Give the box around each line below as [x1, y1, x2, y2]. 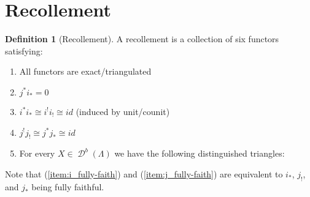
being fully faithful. [31, 180, 104, 193]
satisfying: [5, 44, 43, 57]
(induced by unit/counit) [76, 105, 170, 117]
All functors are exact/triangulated [19, 65, 152, 78]
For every [19, 147, 55, 160]
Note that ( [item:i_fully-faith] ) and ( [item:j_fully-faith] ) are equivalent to [5, 167, 283, 180]
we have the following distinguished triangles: [114, 147, 285, 160]
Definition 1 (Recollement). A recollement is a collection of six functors [5, 32, 279, 45]
